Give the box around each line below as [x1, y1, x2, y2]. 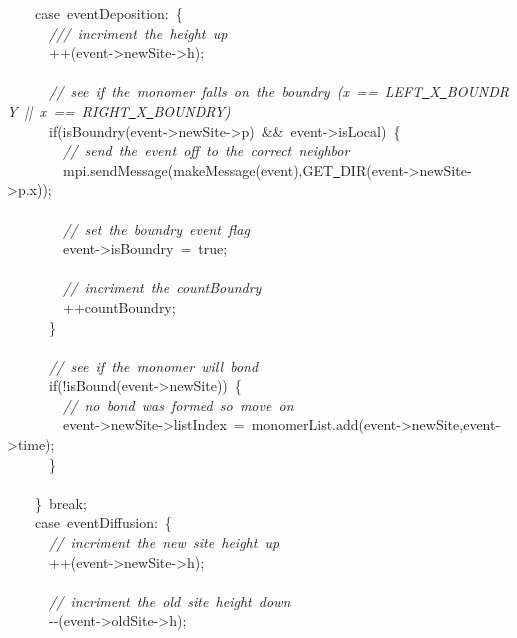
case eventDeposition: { [34, 3, 183, 23]
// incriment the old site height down [49, 590, 291, 611]
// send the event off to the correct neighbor [63, 140, 350, 161]
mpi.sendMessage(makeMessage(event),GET [62, 159, 334, 180]
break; [48, 492, 87, 513]
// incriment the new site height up [49, 532, 280, 553]
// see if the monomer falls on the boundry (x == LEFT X [49, 81, 440, 102]
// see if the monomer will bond [49, 355, 259, 376]
